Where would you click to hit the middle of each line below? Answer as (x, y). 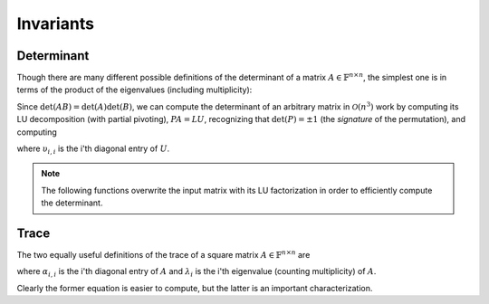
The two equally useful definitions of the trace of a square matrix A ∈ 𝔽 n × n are (163, 255)
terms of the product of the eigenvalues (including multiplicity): (134, 90)
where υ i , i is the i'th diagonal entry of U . (93, 149)
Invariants (56, 24)
